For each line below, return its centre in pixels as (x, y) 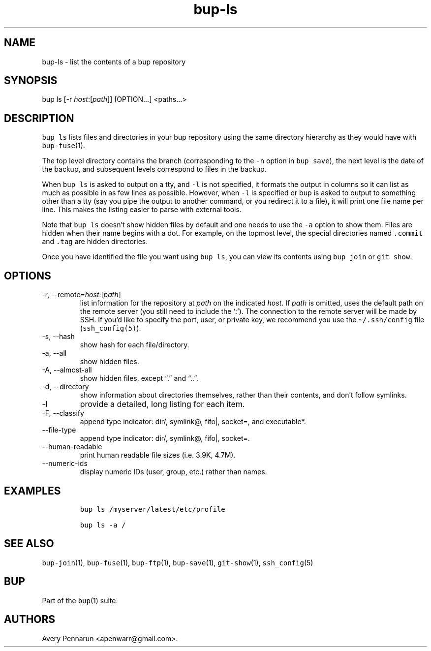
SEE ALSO (29, 544)
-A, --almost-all (67, 370)
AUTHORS (30, 620)
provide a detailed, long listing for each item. (162, 404)
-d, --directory (65, 387)
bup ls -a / (103, 525)
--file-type (59, 430)
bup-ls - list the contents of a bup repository (114, 62)
